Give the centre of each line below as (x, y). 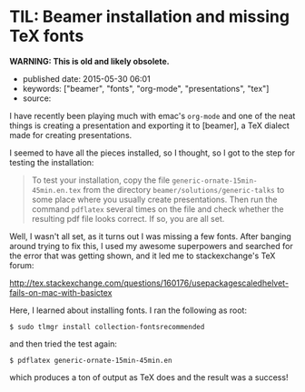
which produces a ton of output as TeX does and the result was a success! (149, 377)
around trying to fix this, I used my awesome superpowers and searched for (151, 246)
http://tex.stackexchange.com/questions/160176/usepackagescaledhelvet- (149, 283)
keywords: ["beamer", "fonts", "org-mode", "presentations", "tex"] (146, 88)
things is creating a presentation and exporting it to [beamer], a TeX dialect (150, 126)
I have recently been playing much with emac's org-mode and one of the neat (152, 116)
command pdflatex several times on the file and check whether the (157, 209)
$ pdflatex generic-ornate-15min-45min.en (91, 360)
